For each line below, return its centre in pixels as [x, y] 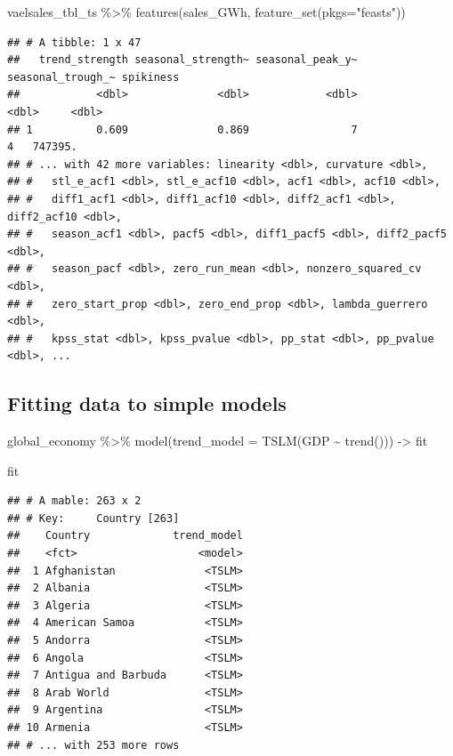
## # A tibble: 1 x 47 [74, 42]
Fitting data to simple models [147, 403]
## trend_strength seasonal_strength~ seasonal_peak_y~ [182, 60]
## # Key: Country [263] [93, 518]
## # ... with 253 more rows [93, 745]
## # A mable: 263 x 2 [74, 501]
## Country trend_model [125, 536]
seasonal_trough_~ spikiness [93, 77]
